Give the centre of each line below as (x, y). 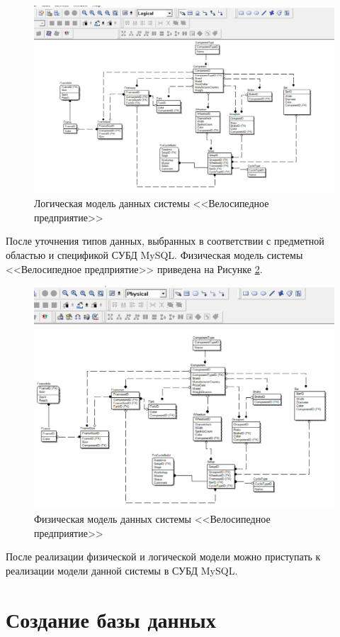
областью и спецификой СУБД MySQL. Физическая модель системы (154, 254)
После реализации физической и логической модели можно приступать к (163, 556)
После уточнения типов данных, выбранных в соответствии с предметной (165, 241)
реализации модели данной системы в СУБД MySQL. (122, 570)
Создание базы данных (111, 619)
